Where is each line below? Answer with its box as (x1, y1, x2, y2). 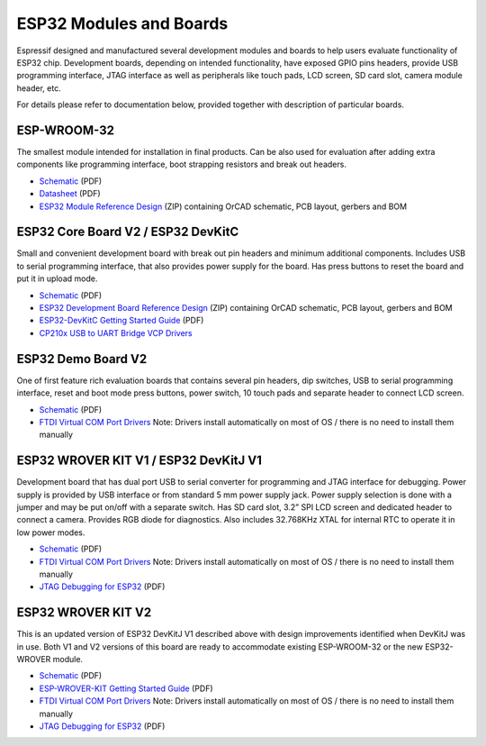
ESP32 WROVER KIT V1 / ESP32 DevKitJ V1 (16, 453, 263, 469)
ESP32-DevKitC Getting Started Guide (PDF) (39, 315, 204, 326)
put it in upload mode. (16, 273, 98, 284)
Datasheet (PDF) (39, 188, 101, 199)
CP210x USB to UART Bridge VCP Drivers (39, 327, 193, 338)
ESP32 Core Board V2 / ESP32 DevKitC (16, 224, 239, 240)
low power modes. (16, 527, 85, 538)
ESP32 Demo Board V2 (16, 351, 148, 367)
